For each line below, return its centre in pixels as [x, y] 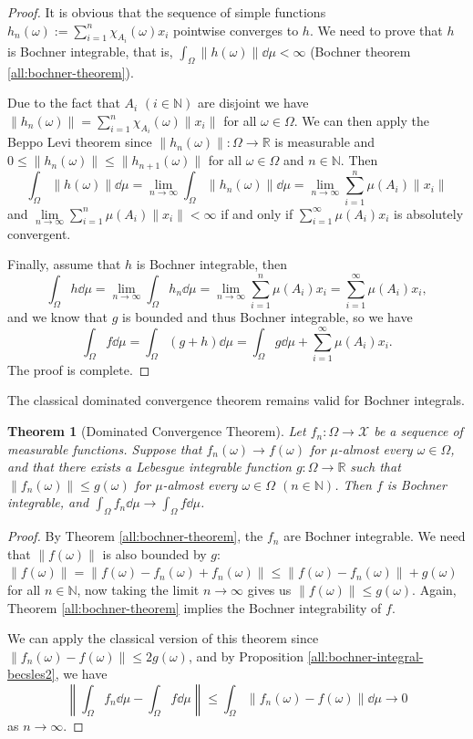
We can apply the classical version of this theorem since [163, 638]
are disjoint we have [253, 103]
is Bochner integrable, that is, [90, 52]
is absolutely [429, 213]
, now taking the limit [138, 590]
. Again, [434, 590]
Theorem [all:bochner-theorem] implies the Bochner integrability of [195, 607]
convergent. [39, 233]
